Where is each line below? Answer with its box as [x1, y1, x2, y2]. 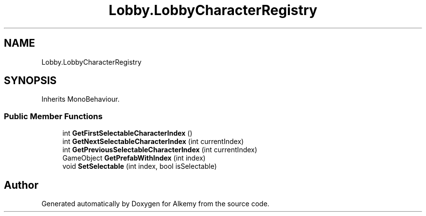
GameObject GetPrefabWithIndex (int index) [62, 154, 206, 162]
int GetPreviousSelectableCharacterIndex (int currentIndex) [62, 145, 257, 154]
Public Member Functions [4, 111, 103, 121]
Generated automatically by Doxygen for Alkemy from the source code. [41, 199, 269, 208]
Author [4, 179, 38, 191]
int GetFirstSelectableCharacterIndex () [62, 129, 193, 138]
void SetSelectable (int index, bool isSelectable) [62, 162, 217, 171]
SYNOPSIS [4, 74, 57, 87]
